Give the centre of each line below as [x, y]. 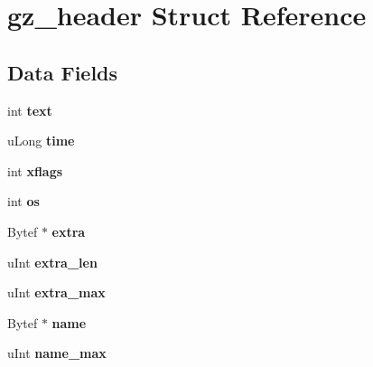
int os [23, 201]
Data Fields [63, 72]
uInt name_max [57, 353]
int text [30, 110]
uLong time [41, 141]
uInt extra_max [56, 292]
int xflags [35, 170]
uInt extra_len [52, 262]
